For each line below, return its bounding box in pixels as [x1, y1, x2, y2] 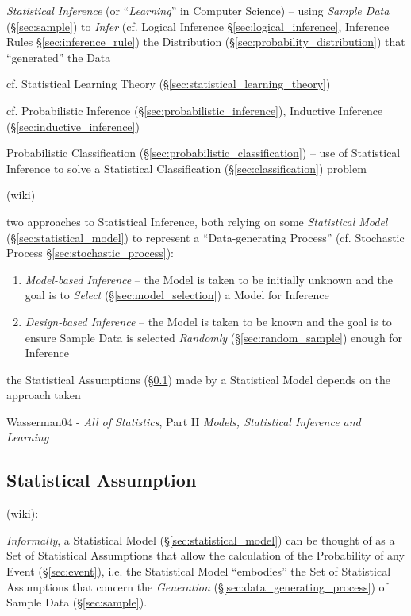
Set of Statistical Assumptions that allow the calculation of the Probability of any [6, 547, 405, 564]
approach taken [6, 387, 81, 403]
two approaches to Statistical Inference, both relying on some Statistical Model [6, 213, 388, 229]
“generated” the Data [6, 48, 111, 65]
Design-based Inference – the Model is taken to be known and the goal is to [25, 313, 392, 329]
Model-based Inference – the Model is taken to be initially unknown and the [25, 271, 394, 287]
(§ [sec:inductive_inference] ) [6, 117, 140, 134]
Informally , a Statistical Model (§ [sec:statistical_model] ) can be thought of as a [6, 531, 395, 548]
